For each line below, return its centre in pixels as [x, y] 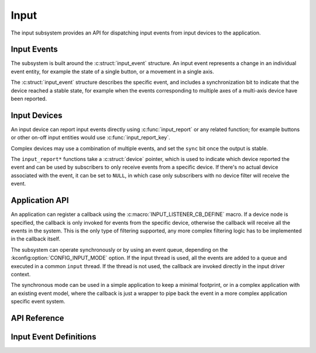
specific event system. [38, 301]
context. [21, 274]
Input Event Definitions [54, 337]
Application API [40, 201]
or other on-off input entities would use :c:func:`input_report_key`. [90, 138]
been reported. [29, 99]
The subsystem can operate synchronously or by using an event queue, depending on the [119, 249]
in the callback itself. [36, 239]
